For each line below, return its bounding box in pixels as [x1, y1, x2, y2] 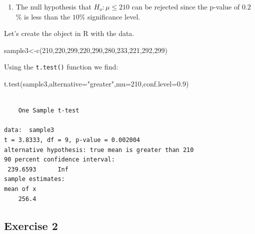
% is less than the [15, 11, 70, 21]
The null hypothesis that [15, 1, 91, 11]
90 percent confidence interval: [4, 156, 115, 163]
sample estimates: [4, 175, 65, 183]
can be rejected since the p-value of [131, 1, 240, 11]
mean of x [4, 185, 36, 192]
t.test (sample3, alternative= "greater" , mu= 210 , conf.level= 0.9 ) [4, 78, 189, 89]
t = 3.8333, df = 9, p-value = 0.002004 [4, 136, 140, 143]
